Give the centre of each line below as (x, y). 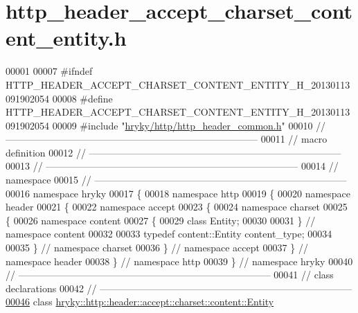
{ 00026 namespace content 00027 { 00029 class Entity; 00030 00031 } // (161, 220)
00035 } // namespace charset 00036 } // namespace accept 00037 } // (157, 248)
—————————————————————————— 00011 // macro (167, 139)
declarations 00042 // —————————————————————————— (179, 288)
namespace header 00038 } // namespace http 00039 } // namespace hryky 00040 (179, 261)
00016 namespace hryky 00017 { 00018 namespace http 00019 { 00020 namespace (178, 193)
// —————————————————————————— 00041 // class (170, 275)
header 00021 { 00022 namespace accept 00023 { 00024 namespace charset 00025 (177, 207)
